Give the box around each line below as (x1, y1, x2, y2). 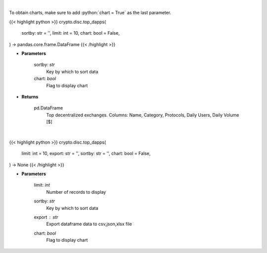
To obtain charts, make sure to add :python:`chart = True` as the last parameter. (9, 10, 172, 16)
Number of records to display (46, 189, 106, 195)
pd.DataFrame (34, 105, 63, 111)
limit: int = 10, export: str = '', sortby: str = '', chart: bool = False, (21, 151, 151, 156)
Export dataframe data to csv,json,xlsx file (46, 221, 132, 227)
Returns (21, 94, 39, 100)
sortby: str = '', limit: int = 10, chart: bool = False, (21, 30, 120, 36)
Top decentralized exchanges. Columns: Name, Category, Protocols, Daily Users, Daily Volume (46, 112, 239, 118)
